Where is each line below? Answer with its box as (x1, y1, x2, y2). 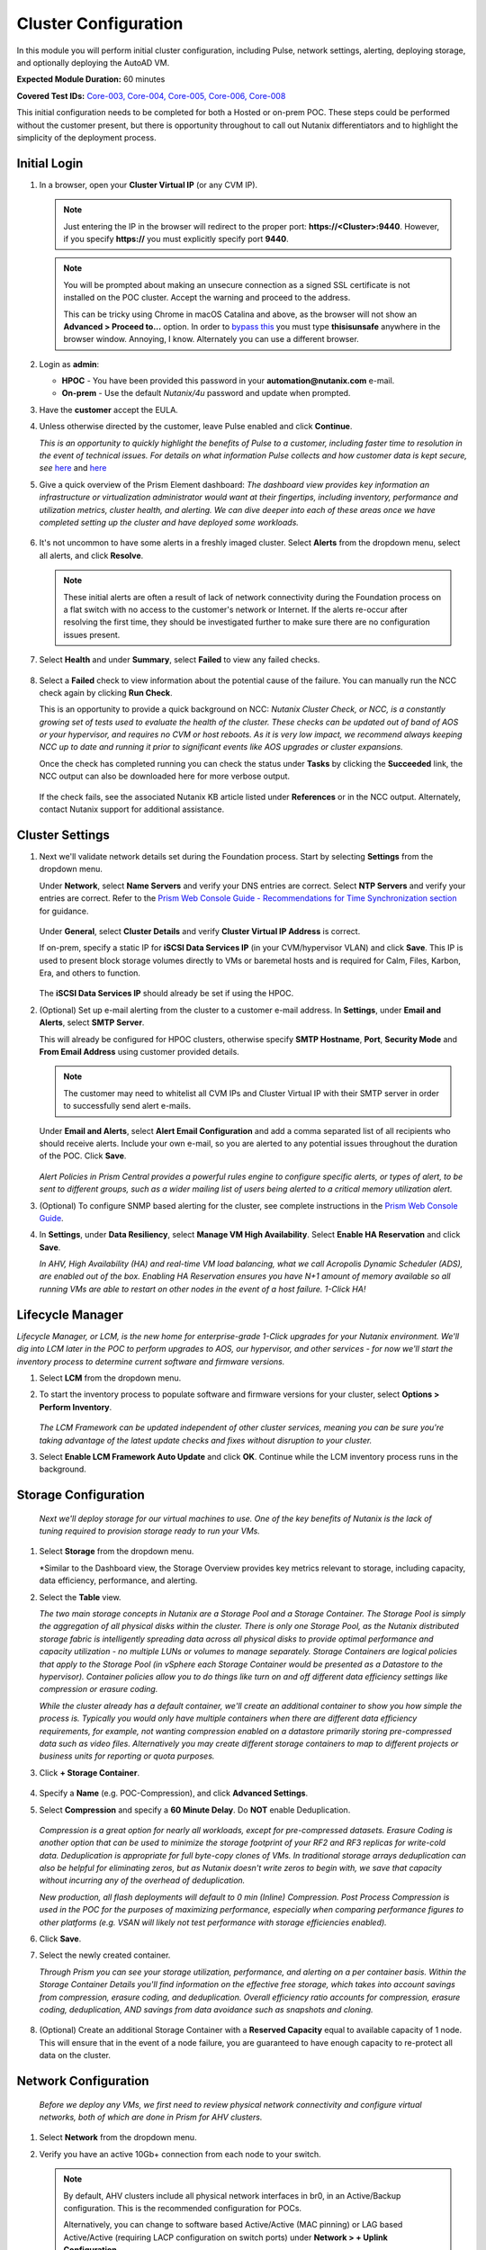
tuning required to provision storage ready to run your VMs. (39, 1525, 260, 1536)
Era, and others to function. (39, 967, 141, 978)
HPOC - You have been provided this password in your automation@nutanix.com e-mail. (61, 375, 395, 386)
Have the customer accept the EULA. (39, 404, 179, 415)
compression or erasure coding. (39, 1684, 158, 1695)
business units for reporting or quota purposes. (39, 1750, 215, 1761)
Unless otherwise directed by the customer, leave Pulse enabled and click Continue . (39, 421, 353, 432)
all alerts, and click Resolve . (39, 550, 144, 561)
